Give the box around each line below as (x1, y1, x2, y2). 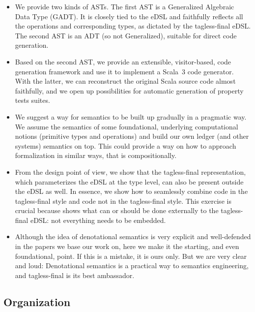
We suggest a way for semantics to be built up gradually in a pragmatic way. (15, 111, 247, 122)
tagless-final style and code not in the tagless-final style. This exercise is (15, 195, 231, 206)
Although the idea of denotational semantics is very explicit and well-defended (15, 231, 251, 242)
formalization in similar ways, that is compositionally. (15, 150, 177, 160)
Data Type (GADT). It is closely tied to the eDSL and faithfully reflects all (15, 11, 243, 21)
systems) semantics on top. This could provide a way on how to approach (15, 140, 236, 151)
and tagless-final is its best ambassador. (15, 270, 135, 280)
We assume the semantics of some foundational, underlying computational (15, 121, 238, 131)
